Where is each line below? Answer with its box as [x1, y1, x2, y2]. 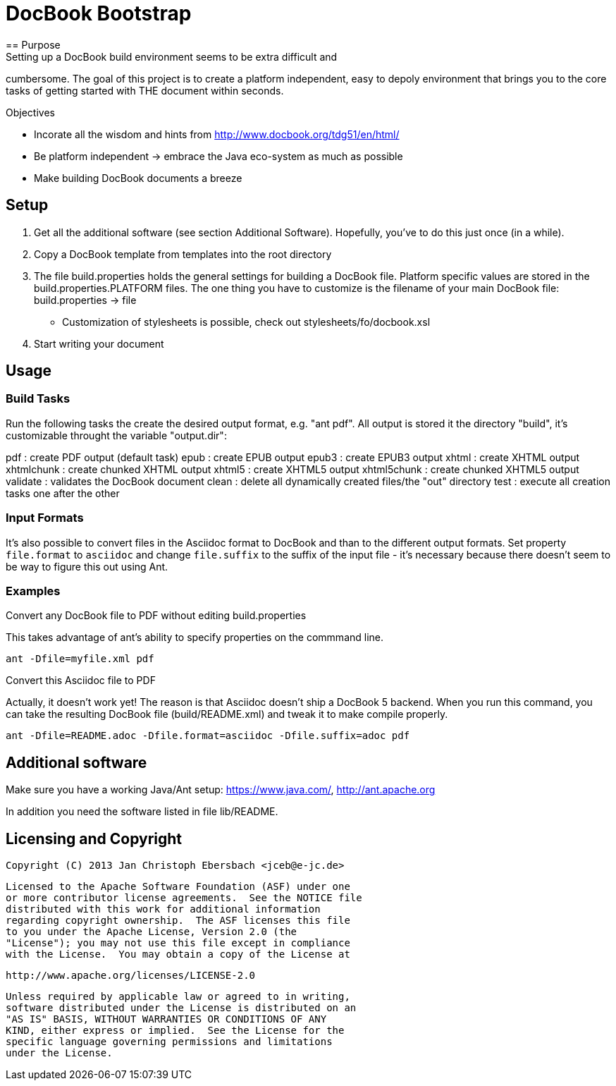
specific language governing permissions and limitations [6, 1036, 333, 1047]
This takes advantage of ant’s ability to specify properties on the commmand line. [6, 631, 384, 644]
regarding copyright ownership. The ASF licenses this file [6, 915, 350, 926]
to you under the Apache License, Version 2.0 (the [6, 926, 297, 937]
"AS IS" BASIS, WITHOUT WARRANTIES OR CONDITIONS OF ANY [6, 1013, 327, 1025]
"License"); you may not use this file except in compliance [6, 937, 350, 948]
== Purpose [6, 38, 61, 51]
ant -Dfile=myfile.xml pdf [6, 653, 154, 665]
